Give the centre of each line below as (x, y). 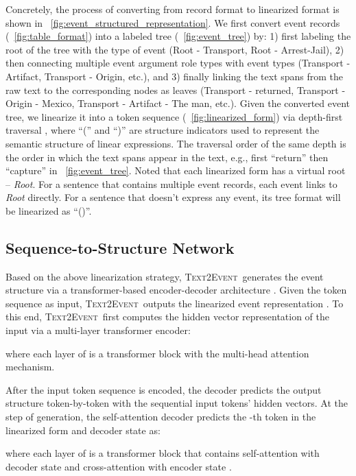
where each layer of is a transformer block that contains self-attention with (163, 453)
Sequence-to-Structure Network (120, 247)
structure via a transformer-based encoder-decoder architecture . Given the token (176, 290)
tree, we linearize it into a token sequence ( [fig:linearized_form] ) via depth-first (174, 116)
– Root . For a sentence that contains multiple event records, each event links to (171, 183)
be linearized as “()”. (49, 210)
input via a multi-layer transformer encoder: (98, 330)
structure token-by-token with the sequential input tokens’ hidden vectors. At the (177, 403)
